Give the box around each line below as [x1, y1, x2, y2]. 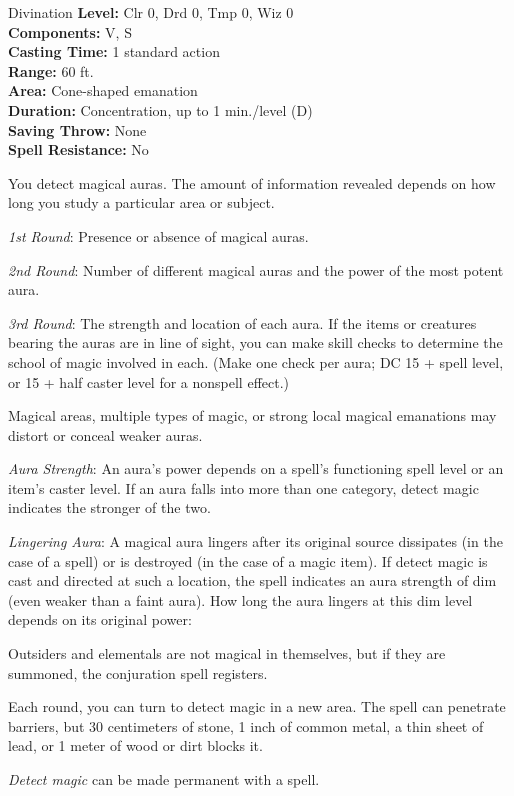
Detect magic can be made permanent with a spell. [8, 769, 320, 789]
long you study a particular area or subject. [8, 192, 275, 213]
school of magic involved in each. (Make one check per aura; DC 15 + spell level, [8, 351, 504, 372]
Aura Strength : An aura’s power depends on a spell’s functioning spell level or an [8, 458, 504, 479]
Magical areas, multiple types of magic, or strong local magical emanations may [8, 405, 497, 426]
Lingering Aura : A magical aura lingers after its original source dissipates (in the [8, 531, 503, 552]
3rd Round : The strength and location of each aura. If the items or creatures [8, 312, 477, 333]
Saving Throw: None [8, 119, 147, 140]
